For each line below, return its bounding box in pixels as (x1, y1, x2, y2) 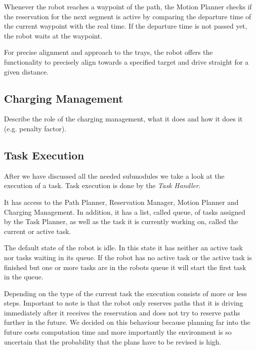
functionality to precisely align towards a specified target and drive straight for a (4, 56, 249, 67)
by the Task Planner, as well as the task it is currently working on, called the (4, 216, 238, 227)
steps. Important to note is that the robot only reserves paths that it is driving (4, 298, 243, 308)
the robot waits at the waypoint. (4, 30, 102, 40)
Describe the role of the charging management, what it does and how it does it (4, 114, 243, 124)
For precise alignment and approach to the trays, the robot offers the (4, 47, 213, 57)
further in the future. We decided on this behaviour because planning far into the (4, 317, 251, 327)
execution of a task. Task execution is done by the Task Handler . (4, 180, 201, 191)
